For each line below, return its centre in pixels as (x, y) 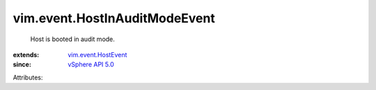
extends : (26, 54)
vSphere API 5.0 (91, 65)
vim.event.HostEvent (97, 54)
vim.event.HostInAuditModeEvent (114, 18)
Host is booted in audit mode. (72, 39)
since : (22, 65)
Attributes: (28, 77)
